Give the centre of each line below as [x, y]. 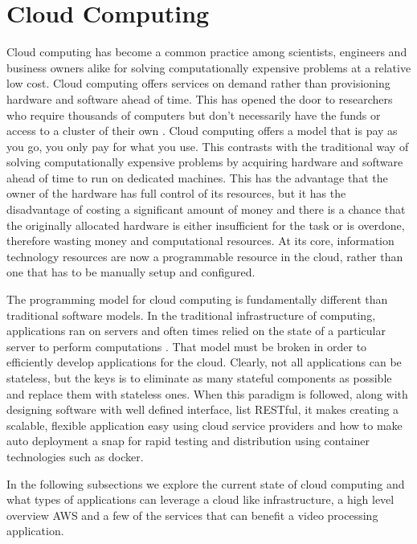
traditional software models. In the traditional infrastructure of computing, [191, 315]
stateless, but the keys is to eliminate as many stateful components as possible [199, 378]
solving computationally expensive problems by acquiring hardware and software [205, 162]
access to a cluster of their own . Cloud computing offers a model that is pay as [202, 131]
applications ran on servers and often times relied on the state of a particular [196, 331]
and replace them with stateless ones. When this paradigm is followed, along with [207, 393]
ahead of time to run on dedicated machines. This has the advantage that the [197, 177]
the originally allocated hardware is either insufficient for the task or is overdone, [206, 225]
